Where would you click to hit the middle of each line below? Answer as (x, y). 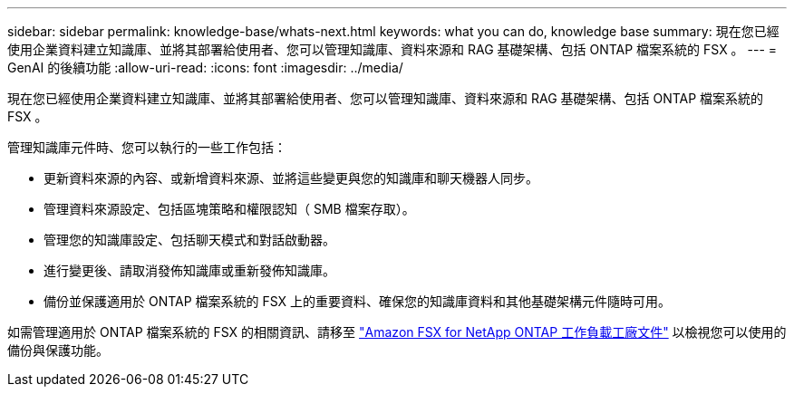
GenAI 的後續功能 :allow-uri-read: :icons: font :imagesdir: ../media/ (205, 67)
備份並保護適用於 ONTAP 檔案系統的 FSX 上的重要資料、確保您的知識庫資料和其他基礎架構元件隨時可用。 (358, 301)
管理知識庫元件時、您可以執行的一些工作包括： (147, 147)
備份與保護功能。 (58, 350)
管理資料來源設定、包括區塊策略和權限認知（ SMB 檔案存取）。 (229, 209)
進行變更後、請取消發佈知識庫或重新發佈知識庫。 (189, 270)
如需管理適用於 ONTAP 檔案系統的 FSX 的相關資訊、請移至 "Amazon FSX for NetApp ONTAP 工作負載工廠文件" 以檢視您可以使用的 (397, 332)
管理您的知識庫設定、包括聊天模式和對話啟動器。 (189, 240)
